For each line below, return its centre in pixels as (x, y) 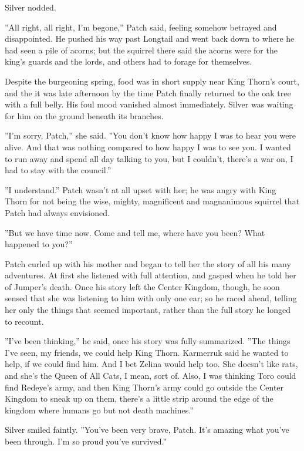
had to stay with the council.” (58, 170)
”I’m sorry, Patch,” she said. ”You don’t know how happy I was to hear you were (151, 135)
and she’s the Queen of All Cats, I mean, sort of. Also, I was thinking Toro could (151, 376)
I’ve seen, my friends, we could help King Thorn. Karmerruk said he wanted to (147, 352)
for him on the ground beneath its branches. (84, 115)
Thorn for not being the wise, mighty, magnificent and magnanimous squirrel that (152, 201)
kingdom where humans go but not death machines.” (99, 410)
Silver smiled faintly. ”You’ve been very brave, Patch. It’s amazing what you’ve (147, 430)
